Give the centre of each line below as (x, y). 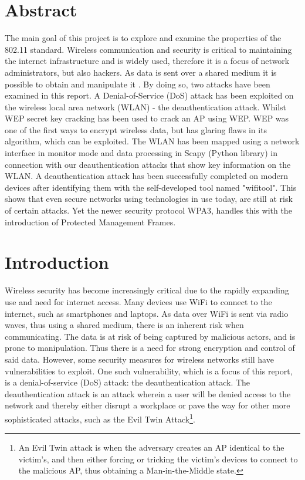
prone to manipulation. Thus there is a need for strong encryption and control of (150, 348)
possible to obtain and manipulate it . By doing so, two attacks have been (138, 84)
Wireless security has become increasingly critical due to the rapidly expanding (147, 290)
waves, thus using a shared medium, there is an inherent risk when (124, 325)
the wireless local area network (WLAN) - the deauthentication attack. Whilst (146, 107)
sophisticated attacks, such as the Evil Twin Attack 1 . (100, 418)
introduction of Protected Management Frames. (90, 222)
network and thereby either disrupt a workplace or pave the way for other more (148, 405)
